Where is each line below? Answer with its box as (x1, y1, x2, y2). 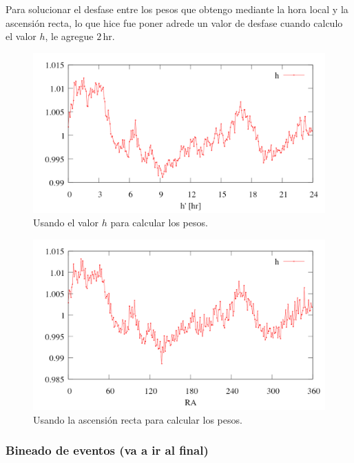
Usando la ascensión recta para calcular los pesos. (33, 412, 242, 426)
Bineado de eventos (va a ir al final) (6, 442, 209, 459)
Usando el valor (33, 215, 99, 230)
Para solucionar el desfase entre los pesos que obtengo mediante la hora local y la (6, 2, 348, 16)
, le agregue (45, 29, 94, 43)
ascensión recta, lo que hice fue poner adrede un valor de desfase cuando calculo (6, 15, 343, 30)
